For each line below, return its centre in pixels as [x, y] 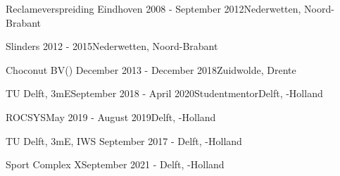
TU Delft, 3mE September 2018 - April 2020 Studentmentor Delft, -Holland [164, 93]
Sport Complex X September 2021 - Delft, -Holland [115, 164]
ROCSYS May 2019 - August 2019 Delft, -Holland [111, 117]
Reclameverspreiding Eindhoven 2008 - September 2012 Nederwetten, [153, 8]
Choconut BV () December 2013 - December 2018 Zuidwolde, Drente [151, 69]
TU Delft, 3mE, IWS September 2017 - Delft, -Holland [124, 140]
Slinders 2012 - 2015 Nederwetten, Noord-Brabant [112, 46]
